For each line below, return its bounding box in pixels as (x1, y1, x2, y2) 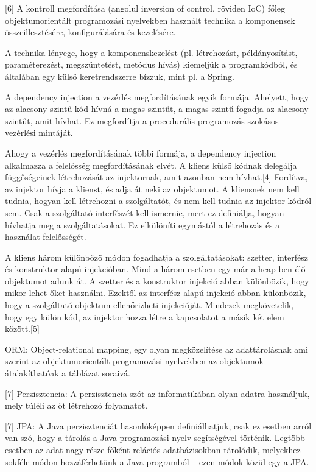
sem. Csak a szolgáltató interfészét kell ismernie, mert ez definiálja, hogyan (5, 206, 284, 219)
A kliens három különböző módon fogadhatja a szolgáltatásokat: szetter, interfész (5, 250, 308, 263)
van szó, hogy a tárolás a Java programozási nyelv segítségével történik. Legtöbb (5, 431, 305, 444)
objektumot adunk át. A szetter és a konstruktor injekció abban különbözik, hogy (5, 274, 309, 287)
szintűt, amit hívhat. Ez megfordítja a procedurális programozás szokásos (5, 114, 279, 127)
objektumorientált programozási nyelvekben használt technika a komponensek (5, 13, 295, 26)
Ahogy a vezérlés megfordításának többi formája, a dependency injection (5, 146, 276, 159)
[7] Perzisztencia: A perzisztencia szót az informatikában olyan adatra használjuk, (5, 387, 310, 400)
